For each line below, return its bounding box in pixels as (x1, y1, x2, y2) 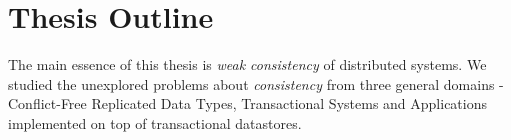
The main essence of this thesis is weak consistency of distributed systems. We (8, 54, 487, 75)
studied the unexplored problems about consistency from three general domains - (8, 73, 504, 94)
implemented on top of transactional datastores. (8, 112, 302, 133)
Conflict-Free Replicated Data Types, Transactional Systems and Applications (8, 93, 487, 114)
